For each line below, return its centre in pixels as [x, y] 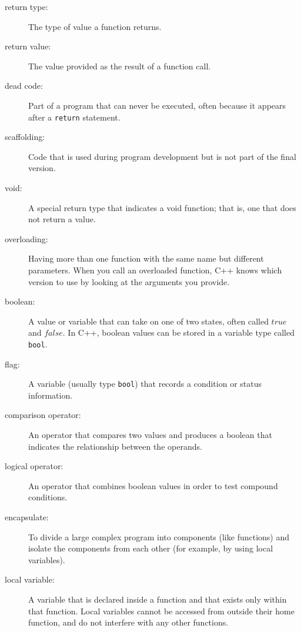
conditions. [48, 497]
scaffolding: [25, 137]
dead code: [24, 86]
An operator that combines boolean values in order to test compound [153, 485]
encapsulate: [27, 517]
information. [51, 395]
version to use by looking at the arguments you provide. [129, 281]
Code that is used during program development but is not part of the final [162, 156]
